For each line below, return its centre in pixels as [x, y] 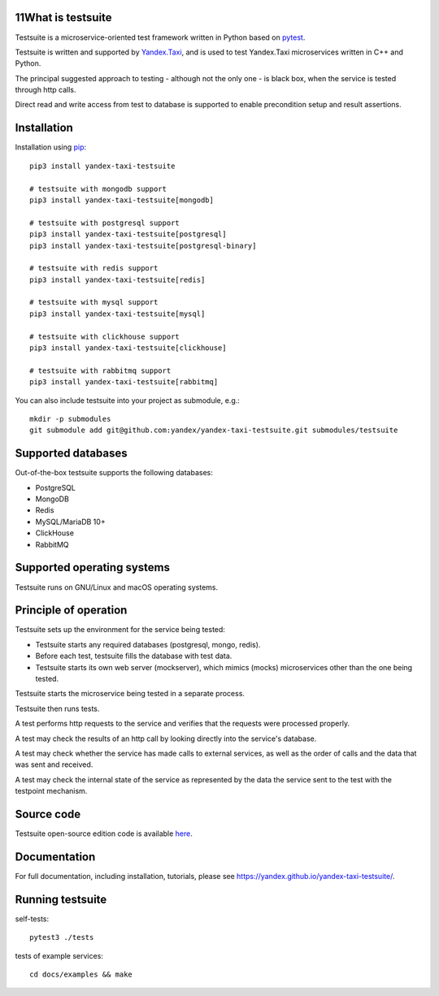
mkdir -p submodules [70, 419]
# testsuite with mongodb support [98, 188]
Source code [48, 814]
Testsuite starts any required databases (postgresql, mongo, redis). [148, 644]
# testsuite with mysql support [94, 302]
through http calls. [46, 90]
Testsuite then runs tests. [57, 708]
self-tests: [32, 919]
